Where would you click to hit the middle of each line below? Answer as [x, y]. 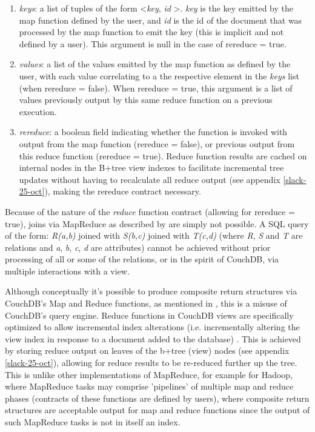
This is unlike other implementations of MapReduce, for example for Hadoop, [149, 374]
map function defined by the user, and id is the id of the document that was [161, 20]
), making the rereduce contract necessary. [123, 191]
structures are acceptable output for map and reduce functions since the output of [157, 410]
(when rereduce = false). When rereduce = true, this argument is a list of [156, 88]
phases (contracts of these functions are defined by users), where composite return [157, 398]
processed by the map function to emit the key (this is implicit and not [151, 32]
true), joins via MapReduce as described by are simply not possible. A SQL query [157, 223]
